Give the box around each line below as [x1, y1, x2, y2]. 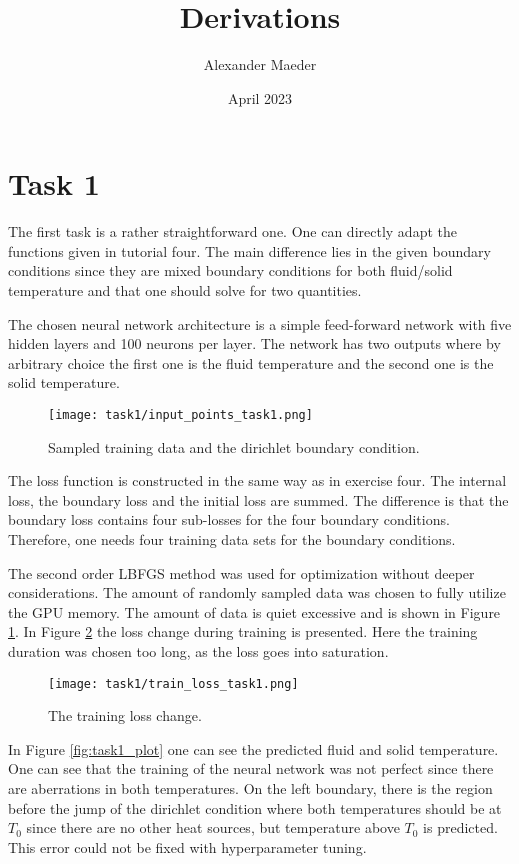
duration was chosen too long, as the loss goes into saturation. [8, 641, 389, 661]
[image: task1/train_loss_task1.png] [48, 676, 299, 691]
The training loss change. [48, 705, 202, 726]
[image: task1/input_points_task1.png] [48, 408, 313, 422]
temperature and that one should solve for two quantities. [8, 280, 362, 301]
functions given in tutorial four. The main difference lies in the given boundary [8, 240, 491, 261]
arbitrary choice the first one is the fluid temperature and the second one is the [8, 352, 494, 373]
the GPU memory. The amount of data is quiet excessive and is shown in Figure [8, 601, 501, 622]
